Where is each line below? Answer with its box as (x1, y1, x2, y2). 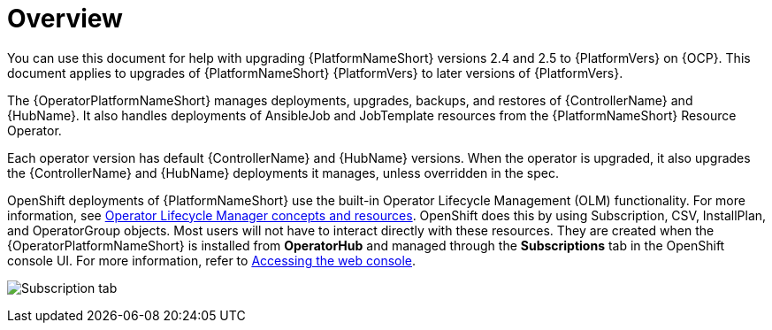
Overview (7, 4, 123, 34)
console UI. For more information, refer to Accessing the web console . (7, 252, 417, 268)
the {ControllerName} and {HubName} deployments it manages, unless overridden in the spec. (7, 165, 559, 180)
